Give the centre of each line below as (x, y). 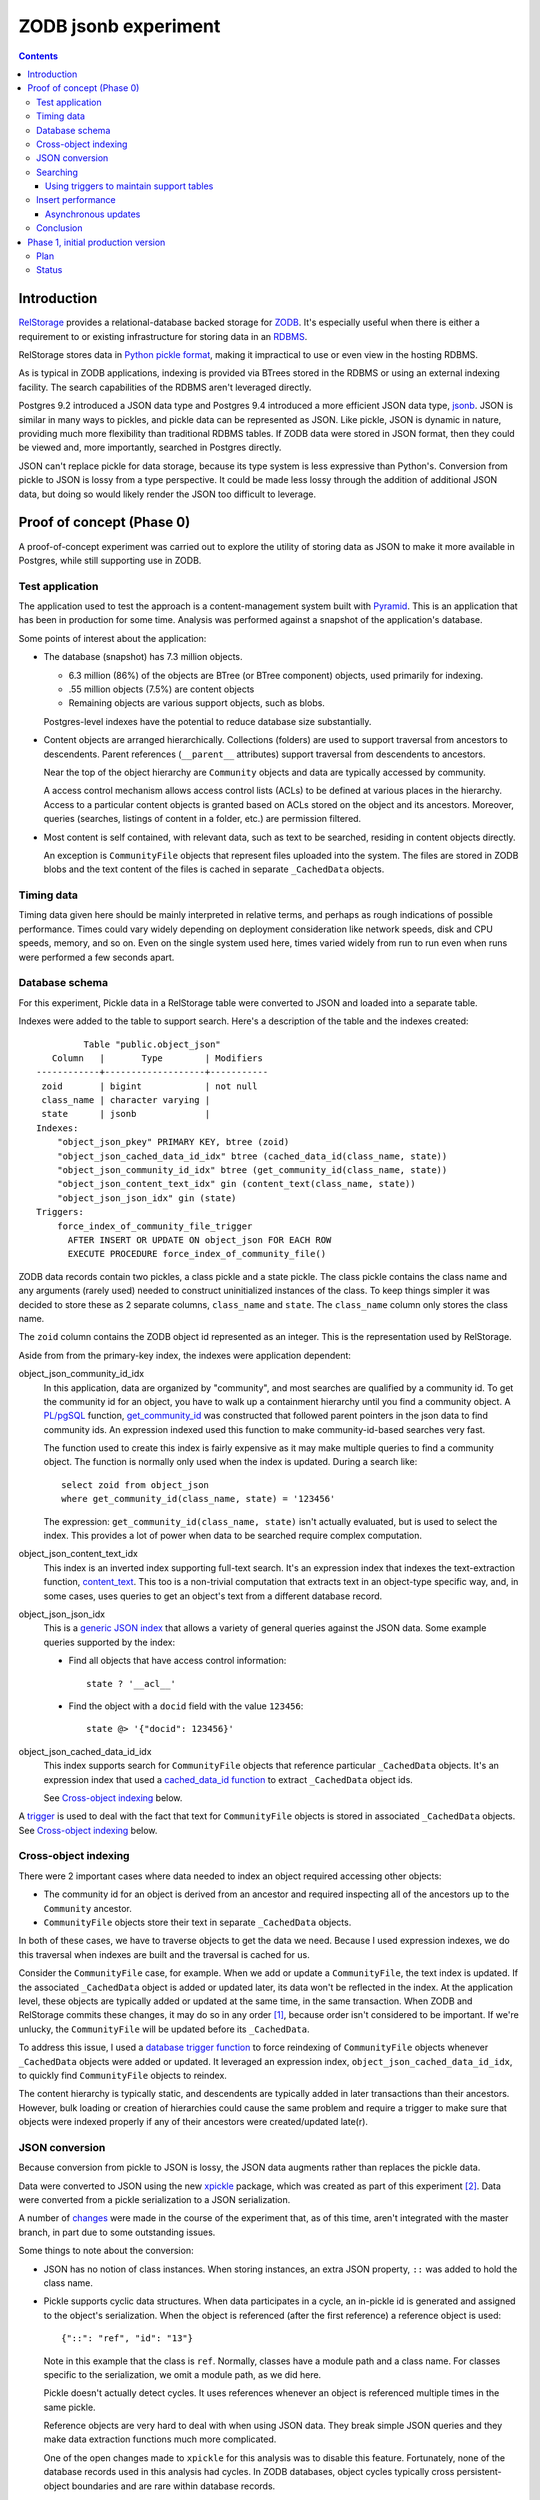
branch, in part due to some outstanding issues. (117, 2232)
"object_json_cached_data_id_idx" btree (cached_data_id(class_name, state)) (252, 1156)
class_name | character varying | (126, 1100)
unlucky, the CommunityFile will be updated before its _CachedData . (164, 2029)
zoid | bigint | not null (150, 1086)
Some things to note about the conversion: (106, 2251)
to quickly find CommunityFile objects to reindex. (122, 2075)
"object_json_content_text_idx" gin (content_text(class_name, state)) (236, 1184)
